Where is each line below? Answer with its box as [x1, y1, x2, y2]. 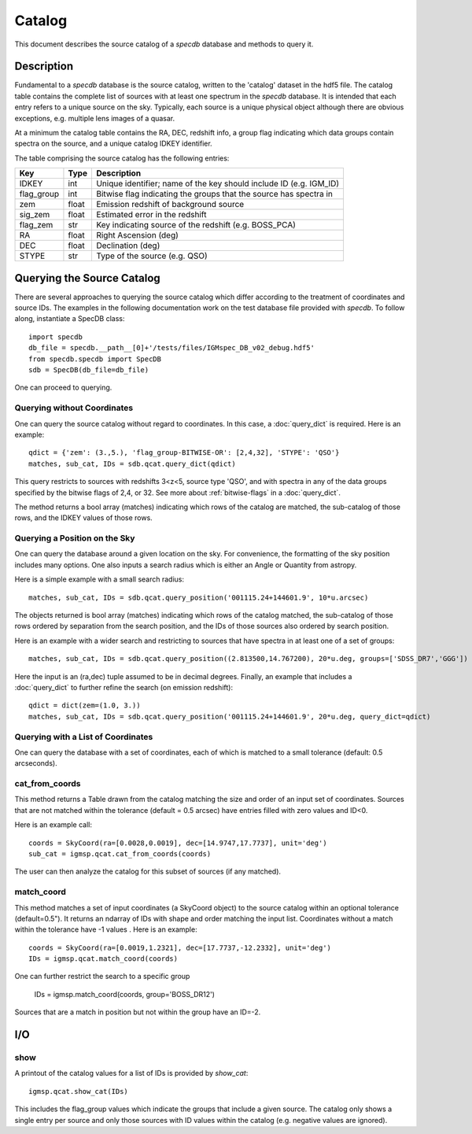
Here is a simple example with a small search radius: [14, 574, 185, 584]
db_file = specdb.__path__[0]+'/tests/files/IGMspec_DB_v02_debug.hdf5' [28, 343, 315, 353]
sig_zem [19, 209, 50, 220]
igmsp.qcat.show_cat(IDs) [28, 1087, 129, 1095]
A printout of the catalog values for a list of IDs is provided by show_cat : [14, 1069, 249, 1078]
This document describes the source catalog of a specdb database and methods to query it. [14, 39, 314, 49]
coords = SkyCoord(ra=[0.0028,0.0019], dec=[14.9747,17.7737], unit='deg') [28, 838, 327, 848]
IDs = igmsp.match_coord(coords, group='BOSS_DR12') [34, 989, 216, 999]
